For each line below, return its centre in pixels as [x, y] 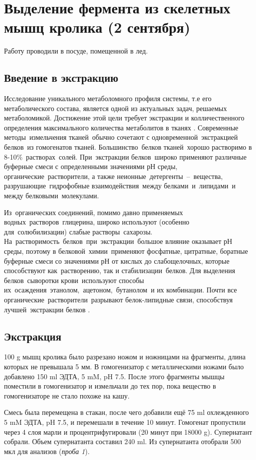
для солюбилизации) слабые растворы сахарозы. [78, 231]
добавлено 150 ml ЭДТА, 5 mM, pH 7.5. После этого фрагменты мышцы [114, 376]
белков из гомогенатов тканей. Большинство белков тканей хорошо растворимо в [128, 147]
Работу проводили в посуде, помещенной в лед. [76, 51]
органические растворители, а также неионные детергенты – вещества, [113, 176]
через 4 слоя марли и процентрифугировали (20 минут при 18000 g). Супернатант [128, 431]
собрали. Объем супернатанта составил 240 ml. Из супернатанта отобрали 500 [123, 441]
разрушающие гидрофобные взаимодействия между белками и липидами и [120, 186]
